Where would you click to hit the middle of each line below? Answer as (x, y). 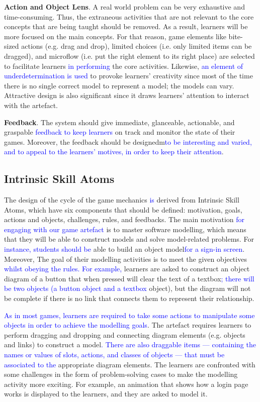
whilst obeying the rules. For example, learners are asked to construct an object (127, 269)
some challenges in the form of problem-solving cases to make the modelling (121, 374)
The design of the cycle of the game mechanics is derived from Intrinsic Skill (122, 200)
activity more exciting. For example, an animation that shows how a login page (126, 384)
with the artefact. (31, 105)
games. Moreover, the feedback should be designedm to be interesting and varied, (128, 141)
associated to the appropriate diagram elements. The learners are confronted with (130, 364)
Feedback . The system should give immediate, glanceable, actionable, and (119, 122)
